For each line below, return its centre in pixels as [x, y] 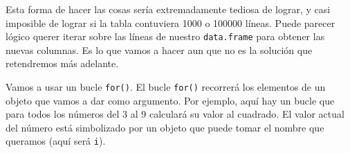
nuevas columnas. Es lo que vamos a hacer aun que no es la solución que [159, 49]
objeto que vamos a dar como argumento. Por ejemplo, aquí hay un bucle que [170, 100]
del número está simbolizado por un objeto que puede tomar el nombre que [165, 127]
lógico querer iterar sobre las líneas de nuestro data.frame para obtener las [165, 36]
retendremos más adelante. [62, 63]
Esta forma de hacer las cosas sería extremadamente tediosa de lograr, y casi [168, 9]
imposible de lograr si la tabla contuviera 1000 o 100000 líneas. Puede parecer [171, 22]
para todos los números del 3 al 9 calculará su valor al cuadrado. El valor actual [175, 114]
